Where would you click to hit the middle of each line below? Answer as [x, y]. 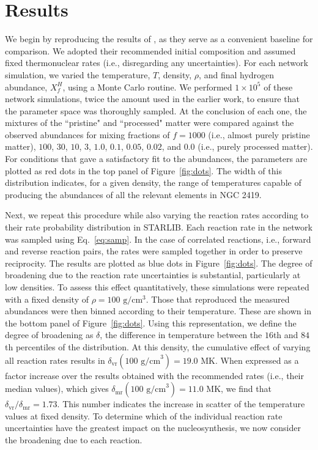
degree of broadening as [49, 335]
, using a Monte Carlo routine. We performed [147, 87]
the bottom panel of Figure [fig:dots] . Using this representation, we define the [151, 323]
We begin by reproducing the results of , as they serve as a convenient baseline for [159, 39]
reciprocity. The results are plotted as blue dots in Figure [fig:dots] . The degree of [159, 263]
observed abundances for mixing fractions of [87, 134]
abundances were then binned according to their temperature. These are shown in [158, 311]
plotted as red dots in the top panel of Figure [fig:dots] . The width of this [143, 170]
